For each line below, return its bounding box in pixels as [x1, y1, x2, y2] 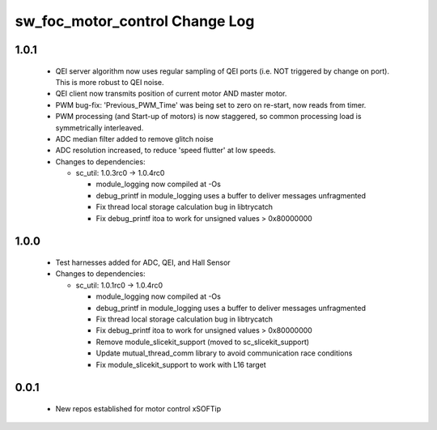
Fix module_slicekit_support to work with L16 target [95, 360, 266, 369]
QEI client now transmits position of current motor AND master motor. [55, 89, 287, 99]
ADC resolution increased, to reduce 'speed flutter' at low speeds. [55, 146, 277, 155]
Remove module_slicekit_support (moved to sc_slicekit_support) [95, 337, 310, 347]
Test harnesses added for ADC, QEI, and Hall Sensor [55, 258, 231, 267]
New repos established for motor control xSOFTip [55, 403, 222, 413]
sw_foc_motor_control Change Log [15, 12, 255, 30]
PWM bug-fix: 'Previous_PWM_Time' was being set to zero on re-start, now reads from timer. [55, 100, 367, 109]
